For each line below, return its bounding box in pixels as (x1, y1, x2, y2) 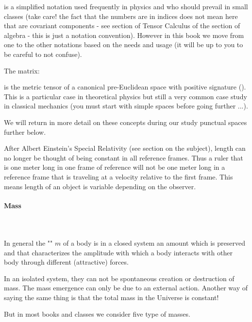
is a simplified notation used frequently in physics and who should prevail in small (4, 1, 248, 11)
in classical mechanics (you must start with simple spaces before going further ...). (4, 101, 248, 111)
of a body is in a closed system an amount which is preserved (63, 238, 245, 248)
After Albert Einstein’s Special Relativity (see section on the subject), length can (4, 143, 246, 153)
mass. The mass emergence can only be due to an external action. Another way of (4, 283, 248, 293)
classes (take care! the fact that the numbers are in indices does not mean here (4, 11, 238, 21)
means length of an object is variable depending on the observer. (4, 181, 196, 191)
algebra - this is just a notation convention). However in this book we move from (4, 30, 244, 40)
